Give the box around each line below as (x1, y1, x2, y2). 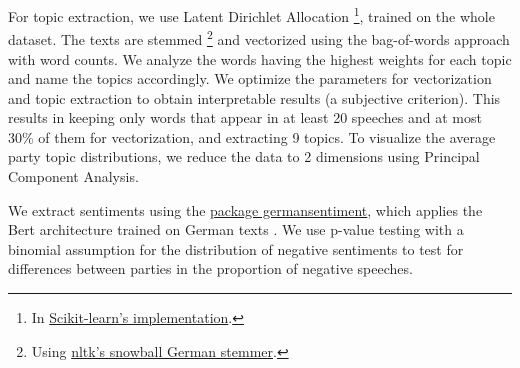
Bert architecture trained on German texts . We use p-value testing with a (8, 219, 464, 240)
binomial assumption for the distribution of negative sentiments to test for (8, 238, 464, 259)
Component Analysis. (8, 166, 139, 187)
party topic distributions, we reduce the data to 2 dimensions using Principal (8, 146, 480, 167)
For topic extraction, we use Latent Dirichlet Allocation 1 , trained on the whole (8, 3, 495, 26)
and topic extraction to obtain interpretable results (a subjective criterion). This (8, 87, 501, 108)
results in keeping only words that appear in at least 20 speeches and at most (8, 107, 482, 128)
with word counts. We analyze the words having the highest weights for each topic (8, 48, 512, 69)
